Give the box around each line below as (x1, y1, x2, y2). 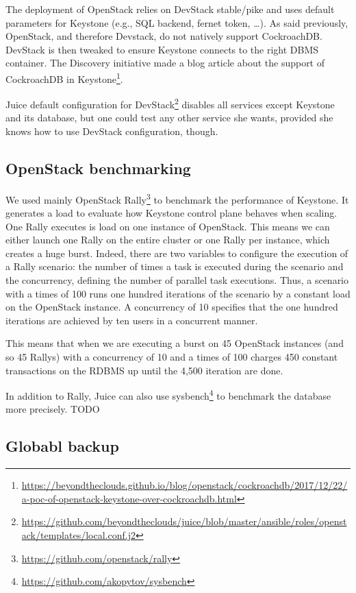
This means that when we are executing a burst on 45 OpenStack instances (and (5, 336, 344, 350)
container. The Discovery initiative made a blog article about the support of (5, 56, 325, 70)
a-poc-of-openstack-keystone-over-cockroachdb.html (21, 491, 237, 505)
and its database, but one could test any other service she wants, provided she (5, 110, 333, 125)
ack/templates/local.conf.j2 (21, 528, 136, 542)
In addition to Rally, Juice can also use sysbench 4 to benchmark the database (5, 387, 331, 402)
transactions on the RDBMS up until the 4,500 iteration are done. (5, 363, 283, 377)
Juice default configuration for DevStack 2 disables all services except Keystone (5, 95, 335, 111)
